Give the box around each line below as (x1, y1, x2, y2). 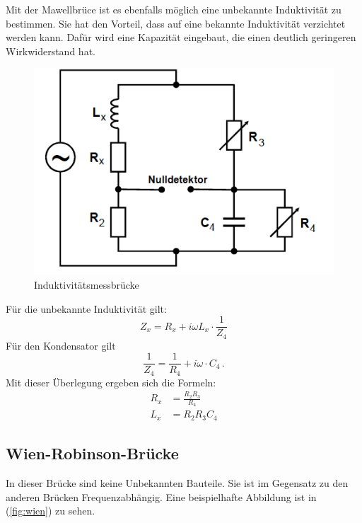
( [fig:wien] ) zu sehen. (6, 503, 95, 518)
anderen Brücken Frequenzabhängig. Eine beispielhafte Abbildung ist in (6, 489, 317, 504)
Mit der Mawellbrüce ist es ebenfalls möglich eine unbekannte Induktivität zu (6, 2, 341, 16)
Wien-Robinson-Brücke (6, 442, 179, 464)
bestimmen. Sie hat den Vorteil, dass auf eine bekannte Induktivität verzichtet (6, 16, 346, 30)
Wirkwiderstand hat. (6, 43, 95, 58)
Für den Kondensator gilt (6, 338, 116, 352)
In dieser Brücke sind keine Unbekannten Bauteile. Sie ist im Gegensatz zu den (6, 476, 349, 490)
